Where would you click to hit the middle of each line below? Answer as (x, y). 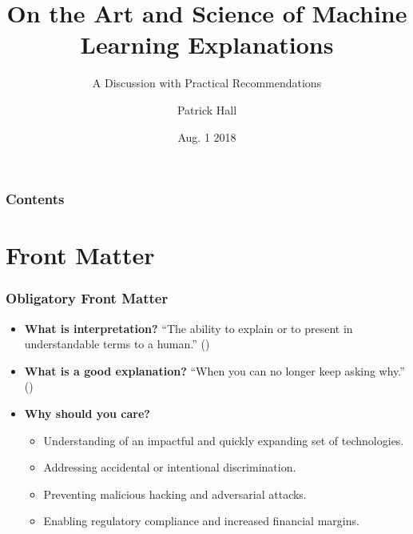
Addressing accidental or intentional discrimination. (170, 467)
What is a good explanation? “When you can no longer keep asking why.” (214, 370)
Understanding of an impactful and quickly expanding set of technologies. (224, 440)
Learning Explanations (207, 44)
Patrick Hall (207, 109)
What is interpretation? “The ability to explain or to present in (189, 328)
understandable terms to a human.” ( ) (117, 344)
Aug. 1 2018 (207, 137)
